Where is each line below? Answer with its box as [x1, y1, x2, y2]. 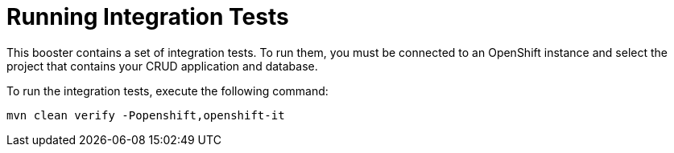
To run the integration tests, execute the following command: [6, 83, 329, 98]
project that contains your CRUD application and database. [6, 58, 318, 73]
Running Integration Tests [6, 3, 289, 30]
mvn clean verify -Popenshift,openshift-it [6, 108, 285, 122]
